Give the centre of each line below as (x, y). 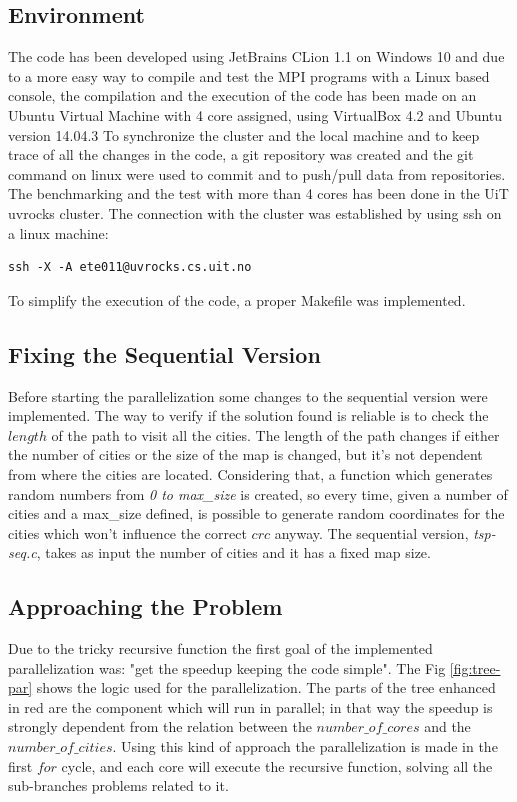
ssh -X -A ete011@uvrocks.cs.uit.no (130, 267)
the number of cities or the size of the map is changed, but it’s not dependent (245, 454)
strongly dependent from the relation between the (160, 726)
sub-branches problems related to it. (118, 785)
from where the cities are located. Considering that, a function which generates (250, 473)
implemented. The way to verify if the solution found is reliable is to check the (248, 415)
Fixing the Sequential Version (164, 353)
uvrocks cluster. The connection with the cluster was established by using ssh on (255, 212)
